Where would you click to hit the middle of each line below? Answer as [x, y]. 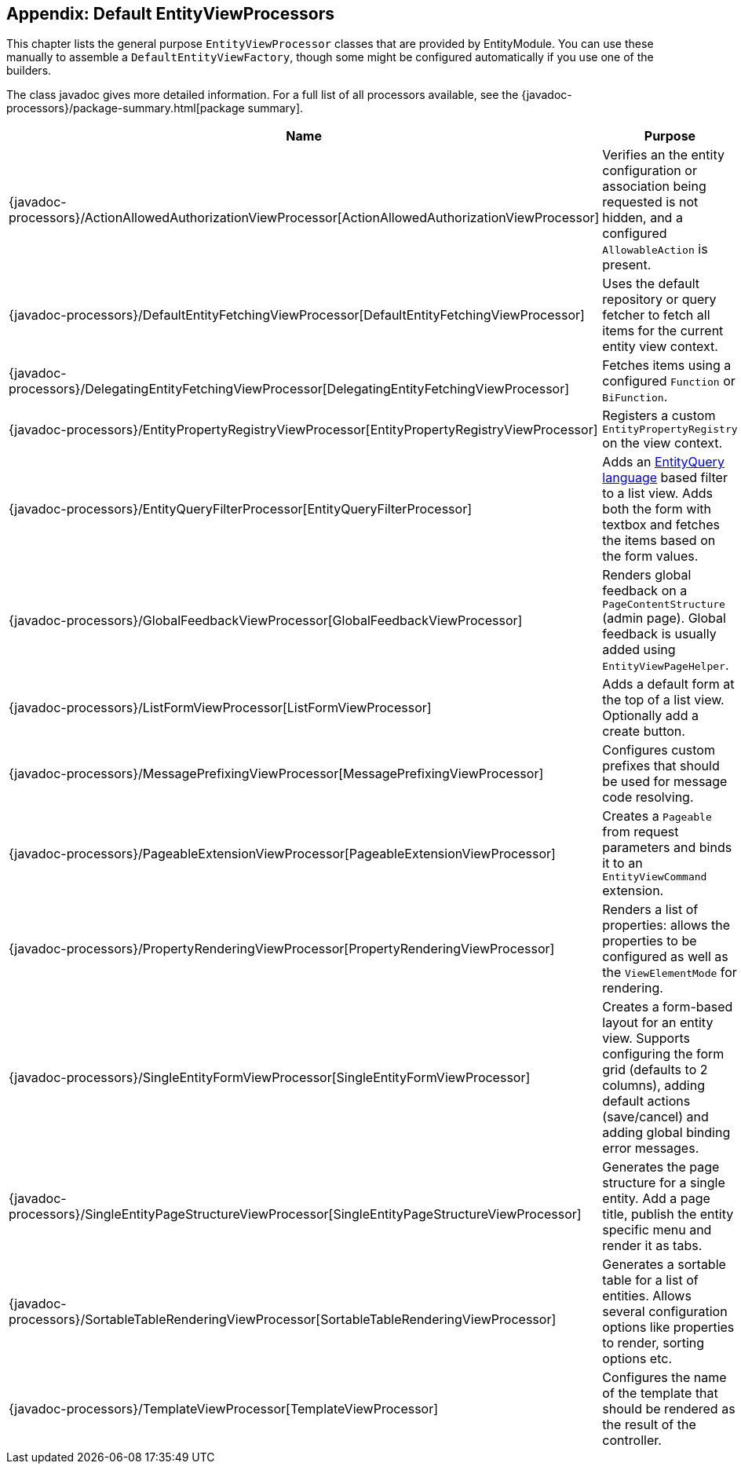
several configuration [665, 1312]
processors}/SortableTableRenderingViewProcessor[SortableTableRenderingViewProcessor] [283, 1320]
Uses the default [651, 284]
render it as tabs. [652, 1246]
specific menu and [657, 1230]
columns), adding [654, 1086]
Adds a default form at [668, 684]
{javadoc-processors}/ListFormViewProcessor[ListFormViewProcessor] [220, 708]
